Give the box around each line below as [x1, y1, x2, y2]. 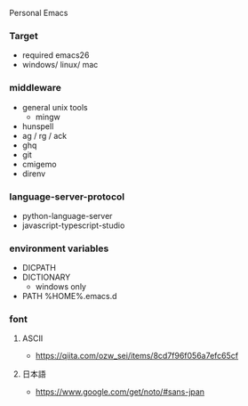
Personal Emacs [9, 8, 68, 18]
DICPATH [21, 263, 56, 273]
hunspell [21, 120, 54, 132]
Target [9, 29, 38, 42]
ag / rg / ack [21, 130, 68, 141]
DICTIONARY [21, 272, 71, 283]
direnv [21, 168, 46, 179]
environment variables [9, 242, 109, 255]
